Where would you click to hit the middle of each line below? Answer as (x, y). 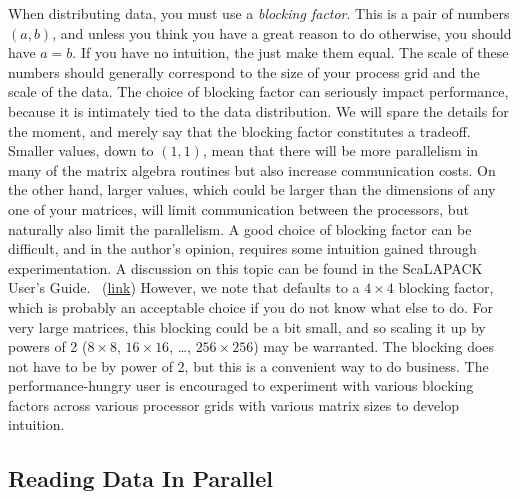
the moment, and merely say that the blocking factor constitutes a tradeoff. (239, 130)
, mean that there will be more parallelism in (340, 150)
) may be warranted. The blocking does (374, 346)
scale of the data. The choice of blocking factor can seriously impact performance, (258, 91)
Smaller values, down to (81, 150)
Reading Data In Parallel (141, 478)
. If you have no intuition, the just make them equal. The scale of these (290, 52)
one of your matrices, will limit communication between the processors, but (238, 208)
